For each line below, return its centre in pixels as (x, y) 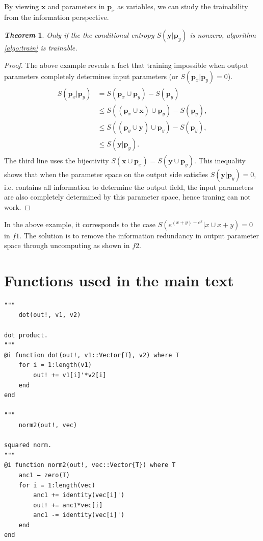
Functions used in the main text (119, 280)
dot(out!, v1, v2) (50, 315)
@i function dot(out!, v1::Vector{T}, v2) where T (92, 355)
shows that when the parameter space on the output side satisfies (106, 174)
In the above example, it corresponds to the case (80, 224)
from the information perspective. (57, 17)
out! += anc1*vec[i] (68, 505)
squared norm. (28, 445)
